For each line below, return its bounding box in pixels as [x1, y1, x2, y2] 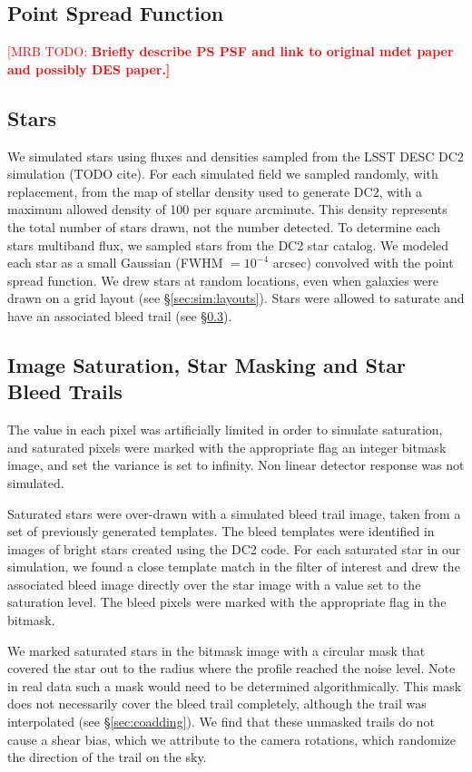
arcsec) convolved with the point [272, 253, 454, 272]
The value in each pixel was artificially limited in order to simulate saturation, [7, 420, 443, 439]
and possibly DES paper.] [7, 59, 171, 78]
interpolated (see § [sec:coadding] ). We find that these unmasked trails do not [7, 712, 435, 731]
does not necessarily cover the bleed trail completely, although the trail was [7, 694, 427, 713]
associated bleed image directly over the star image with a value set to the [7, 574, 421, 593]
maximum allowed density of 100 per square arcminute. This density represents [7, 200, 447, 219]
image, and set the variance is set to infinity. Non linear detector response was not [7, 455, 465, 474]
